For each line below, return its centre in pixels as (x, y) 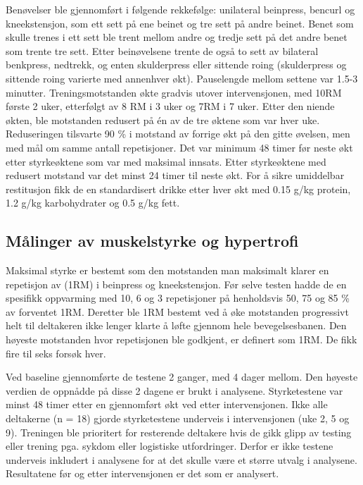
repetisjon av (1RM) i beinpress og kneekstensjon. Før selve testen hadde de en (176, 284)
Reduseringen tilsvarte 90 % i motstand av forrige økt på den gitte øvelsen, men (178, 134)
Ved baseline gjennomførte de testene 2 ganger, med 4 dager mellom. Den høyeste (182, 377)
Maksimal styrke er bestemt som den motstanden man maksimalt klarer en (167, 270)
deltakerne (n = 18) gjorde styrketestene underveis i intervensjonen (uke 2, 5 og (178, 418)
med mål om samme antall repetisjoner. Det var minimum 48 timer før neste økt (179, 147)
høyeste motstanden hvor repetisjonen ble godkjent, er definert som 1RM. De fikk (181, 339)
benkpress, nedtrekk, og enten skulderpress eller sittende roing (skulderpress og (176, 65)
